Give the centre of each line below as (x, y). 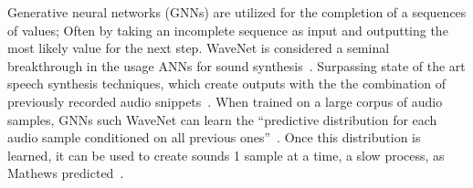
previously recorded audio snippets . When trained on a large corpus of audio (225, 101)
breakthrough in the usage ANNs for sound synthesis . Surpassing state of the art (236, 65)
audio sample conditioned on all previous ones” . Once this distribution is (214, 137)
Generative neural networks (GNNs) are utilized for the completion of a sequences (237, 12)
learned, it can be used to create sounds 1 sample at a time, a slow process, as (226, 155)
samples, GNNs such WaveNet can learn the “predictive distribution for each (222, 119)
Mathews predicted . (66, 173)
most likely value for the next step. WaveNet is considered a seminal (199, 48)
